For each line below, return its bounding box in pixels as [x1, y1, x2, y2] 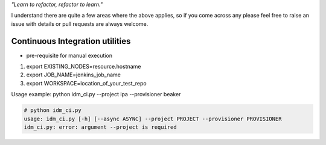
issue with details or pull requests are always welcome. [11, 20, 149, 27]
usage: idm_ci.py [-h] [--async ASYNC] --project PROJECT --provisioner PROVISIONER [24, 115, 282, 122]
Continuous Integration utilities [11, 36, 131, 46]
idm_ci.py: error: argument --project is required [24, 124, 177, 131]
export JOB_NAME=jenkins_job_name [26, 71, 121, 78]
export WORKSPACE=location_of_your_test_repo [26, 79, 147, 87]
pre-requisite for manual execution [26, 52, 113, 59]
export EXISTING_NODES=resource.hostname [26, 63, 141, 70]
